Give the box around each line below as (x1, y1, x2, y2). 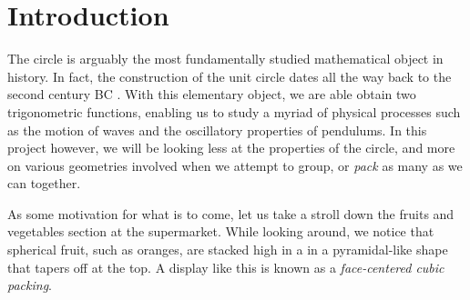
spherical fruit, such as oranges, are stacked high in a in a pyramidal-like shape (7, 240, 448, 259)
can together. (7, 174, 81, 193)
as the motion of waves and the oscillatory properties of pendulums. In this (7, 120, 427, 139)
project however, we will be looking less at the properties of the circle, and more (7, 138, 455, 157)
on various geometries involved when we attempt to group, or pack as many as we (7, 155, 463, 175)
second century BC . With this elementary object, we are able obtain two (7, 85, 416, 104)
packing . (7, 275, 52, 295)
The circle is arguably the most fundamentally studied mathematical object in (7, 49, 444, 68)
